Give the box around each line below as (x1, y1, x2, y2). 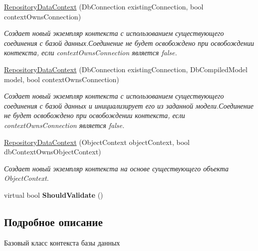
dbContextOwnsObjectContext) (4, 146, 101, 157)
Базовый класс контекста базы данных (4, 237, 120, 248)
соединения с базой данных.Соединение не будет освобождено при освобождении (4, 37, 255, 48)
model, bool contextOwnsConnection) (4, 74, 119, 84)
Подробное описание (4, 214, 103, 229)
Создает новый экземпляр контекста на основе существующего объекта (4, 163, 229, 173)
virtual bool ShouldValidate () (4, 189, 103, 200)
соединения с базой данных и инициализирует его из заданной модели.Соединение (4, 100, 254, 111)
